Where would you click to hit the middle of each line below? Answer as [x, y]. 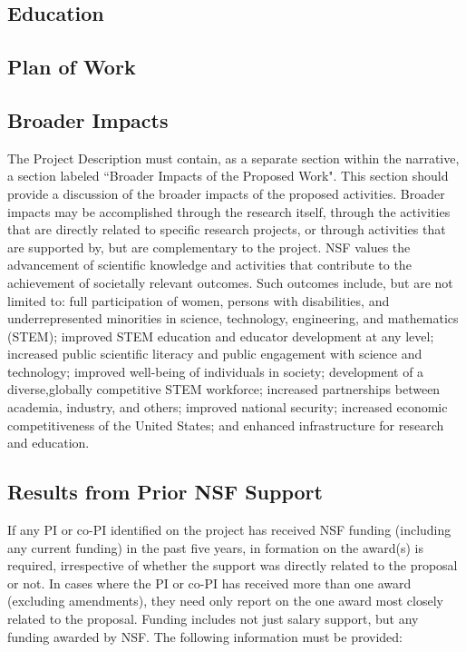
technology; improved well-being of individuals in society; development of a [216, 371]
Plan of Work [72, 67]
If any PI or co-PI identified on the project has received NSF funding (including [229, 530]
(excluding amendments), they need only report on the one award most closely [225, 601]
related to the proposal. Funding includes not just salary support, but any [213, 619]
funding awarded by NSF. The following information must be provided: [205, 636]
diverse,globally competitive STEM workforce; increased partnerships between [224, 389]
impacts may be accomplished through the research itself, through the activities [229, 211]
